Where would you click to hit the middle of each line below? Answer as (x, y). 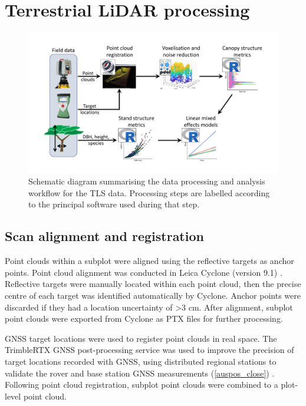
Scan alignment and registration (104, 236)
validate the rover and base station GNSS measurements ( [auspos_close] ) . (140, 373)
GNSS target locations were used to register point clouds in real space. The (141, 338)
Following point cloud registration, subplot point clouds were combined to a (142, 384)
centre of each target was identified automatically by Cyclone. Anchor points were (153, 295)
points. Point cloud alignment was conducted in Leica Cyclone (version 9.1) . (144, 272)
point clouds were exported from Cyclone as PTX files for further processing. (144, 318)
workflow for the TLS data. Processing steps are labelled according (149, 192)
